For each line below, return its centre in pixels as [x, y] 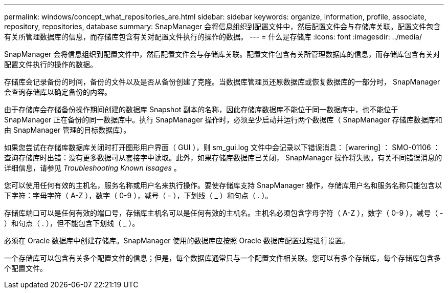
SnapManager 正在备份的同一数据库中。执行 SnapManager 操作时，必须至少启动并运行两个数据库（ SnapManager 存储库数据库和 [223, 120]
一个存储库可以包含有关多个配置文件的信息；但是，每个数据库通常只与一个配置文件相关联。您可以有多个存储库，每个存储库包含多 [222, 258]
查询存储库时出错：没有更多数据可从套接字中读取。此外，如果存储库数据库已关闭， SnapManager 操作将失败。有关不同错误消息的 [223, 158]
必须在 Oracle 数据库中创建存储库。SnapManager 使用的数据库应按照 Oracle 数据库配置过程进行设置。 [177, 240]
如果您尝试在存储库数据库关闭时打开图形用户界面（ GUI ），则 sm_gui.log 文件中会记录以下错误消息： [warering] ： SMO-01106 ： [222, 147]
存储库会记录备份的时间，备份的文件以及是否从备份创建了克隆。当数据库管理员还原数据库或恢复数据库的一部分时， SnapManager [222, 82]
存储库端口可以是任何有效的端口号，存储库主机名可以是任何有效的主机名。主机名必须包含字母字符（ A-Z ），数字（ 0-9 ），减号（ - [224, 213]
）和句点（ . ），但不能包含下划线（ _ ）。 [72, 223]
